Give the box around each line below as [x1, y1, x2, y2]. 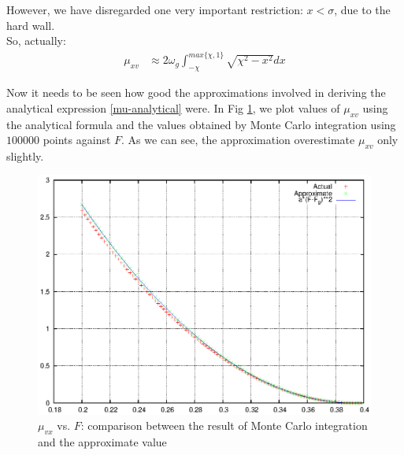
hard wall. [6, 17, 55, 33]
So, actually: [6, 32, 66, 49]
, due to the [334, 2, 391, 17]
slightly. [6, 147, 44, 164]
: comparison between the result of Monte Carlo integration [80, 417, 368, 434]
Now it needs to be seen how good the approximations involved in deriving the [6, 84, 386, 101]
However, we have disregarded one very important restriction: [6, 2, 303, 17]
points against [43, 131, 111, 148]
